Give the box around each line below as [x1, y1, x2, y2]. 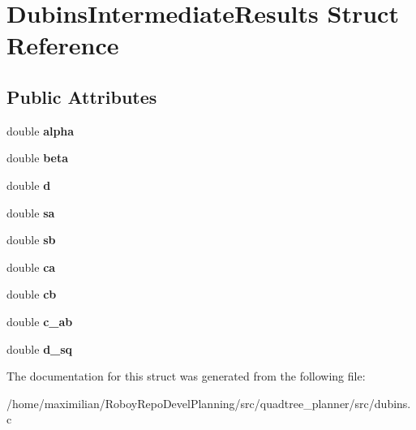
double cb [6, 286, 57, 303]
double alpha [6, 122, 75, 139]
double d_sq [6, 340, 73, 357]
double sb [6, 231, 56, 248]
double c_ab [6, 312, 73, 329]
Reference [6, 28, 119, 62]
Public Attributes [6, 84, 157, 109]
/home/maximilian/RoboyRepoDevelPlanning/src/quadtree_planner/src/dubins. [6, 394, 411, 411]
